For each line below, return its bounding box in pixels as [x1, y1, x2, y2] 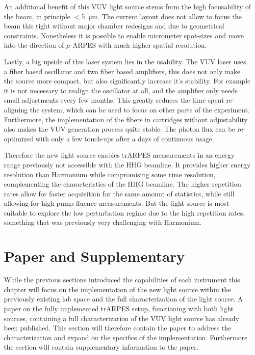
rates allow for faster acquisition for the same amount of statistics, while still [4, 188, 235, 198]
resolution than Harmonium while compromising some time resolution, [4, 169, 216, 179]
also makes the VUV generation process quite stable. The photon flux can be [4, 124, 235, 134]
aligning [4, 104, 28, 114]
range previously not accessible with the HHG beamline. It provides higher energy [4, 159, 251, 169]
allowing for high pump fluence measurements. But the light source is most [4, 198, 229, 208]
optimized [4, 133, 33, 143]
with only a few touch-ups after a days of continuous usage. [35, 133, 214, 143]
